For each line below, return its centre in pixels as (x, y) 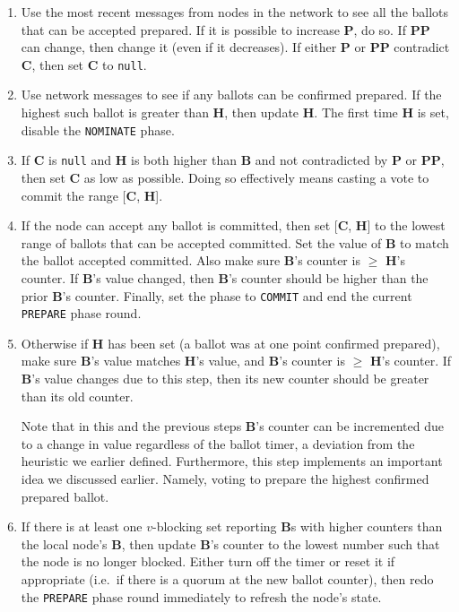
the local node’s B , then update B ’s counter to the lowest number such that (230, 543)
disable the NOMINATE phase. (98, 129)
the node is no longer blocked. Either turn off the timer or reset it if (208, 561)
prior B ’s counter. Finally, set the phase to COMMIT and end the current (217, 295)
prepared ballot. (65, 496)
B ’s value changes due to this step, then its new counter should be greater (225, 378)
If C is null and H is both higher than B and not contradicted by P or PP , (233, 160)
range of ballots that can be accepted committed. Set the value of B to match (235, 242)
